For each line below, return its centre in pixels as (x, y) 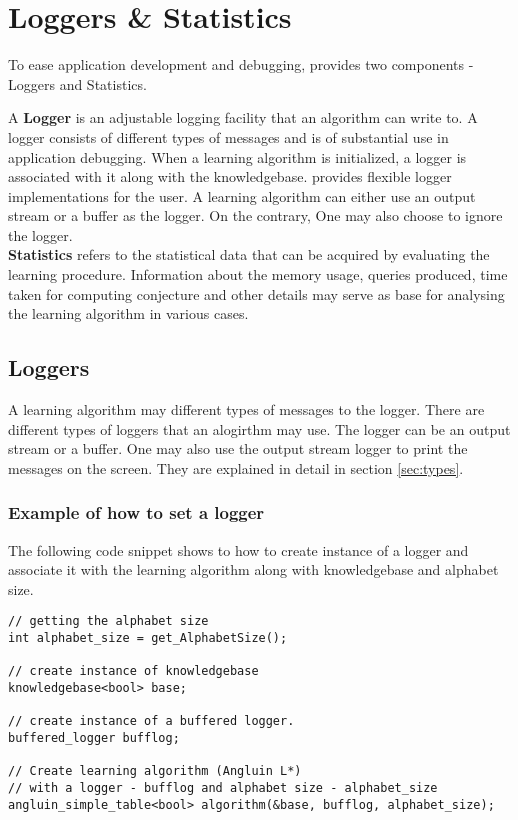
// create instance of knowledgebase (133, 671)
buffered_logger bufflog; (94, 738)
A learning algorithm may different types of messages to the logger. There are (246, 409)
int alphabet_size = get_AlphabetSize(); (148, 638)
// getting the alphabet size (108, 621)
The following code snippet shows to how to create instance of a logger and (238, 549)
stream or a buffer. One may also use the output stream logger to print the (238, 448)
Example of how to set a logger (136, 512)
